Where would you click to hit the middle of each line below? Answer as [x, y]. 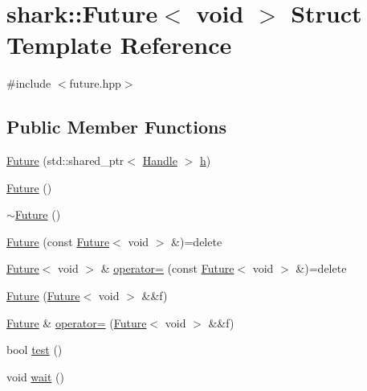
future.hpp [95, 83]
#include [29, 83]
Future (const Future [58, 241]
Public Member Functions [116, 127]
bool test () [35, 350]
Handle [160, 161]
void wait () [35, 376]
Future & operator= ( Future [77, 322]
